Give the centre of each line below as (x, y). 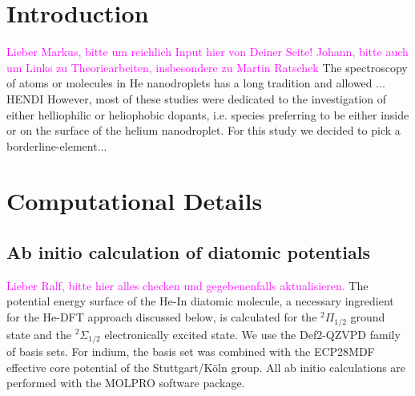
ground (368, 317)
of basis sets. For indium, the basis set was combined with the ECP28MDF (191, 351)
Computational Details (135, 201)
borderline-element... (57, 145)
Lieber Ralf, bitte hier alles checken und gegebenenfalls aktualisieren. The (187, 285)
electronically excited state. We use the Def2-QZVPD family (252, 334)
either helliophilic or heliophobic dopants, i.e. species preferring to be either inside (208, 114)
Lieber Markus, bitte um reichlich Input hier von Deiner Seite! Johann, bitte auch (207, 52)
